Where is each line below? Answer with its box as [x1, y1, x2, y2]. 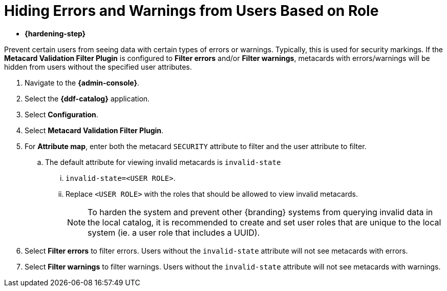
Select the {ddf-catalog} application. [25, 94, 150, 103]
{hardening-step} [25, 29, 86, 38]
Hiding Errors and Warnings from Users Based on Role [4, 2, 379, 19]
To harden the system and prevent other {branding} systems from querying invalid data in [88, 206, 433, 217]
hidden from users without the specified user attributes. [4, 62, 192, 71]
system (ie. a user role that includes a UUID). [88, 227, 260, 238]
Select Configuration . [25, 110, 98, 119]
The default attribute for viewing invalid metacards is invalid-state [45, 157, 281, 167]
